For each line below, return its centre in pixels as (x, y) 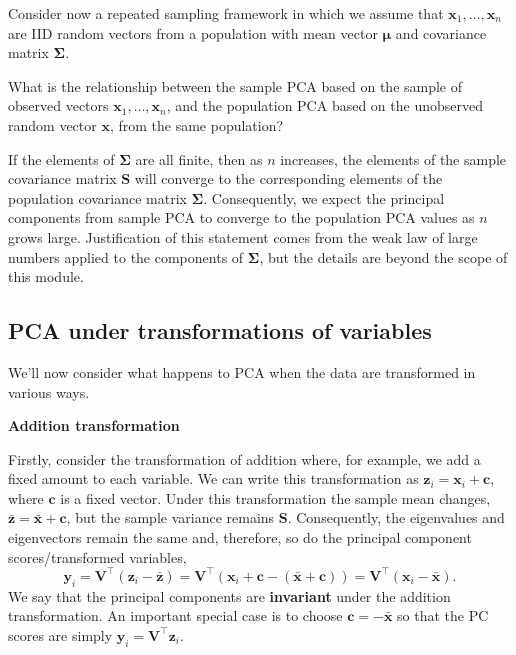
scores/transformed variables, (97, 556)
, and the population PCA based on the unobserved (324, 105)
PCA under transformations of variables (220, 330)
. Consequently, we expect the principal (324, 197)
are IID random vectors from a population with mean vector (193, 32)
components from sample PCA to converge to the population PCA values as (241, 217)
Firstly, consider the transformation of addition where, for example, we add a (244, 458)
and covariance (441, 32)
